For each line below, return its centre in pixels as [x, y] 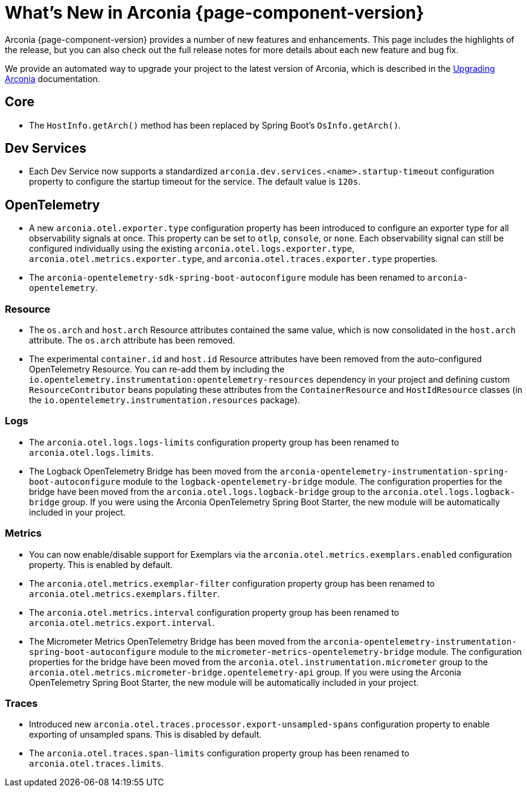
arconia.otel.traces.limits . [97, 764]
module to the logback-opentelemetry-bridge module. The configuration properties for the [312, 481]
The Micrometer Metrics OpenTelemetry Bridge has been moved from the [175, 641]
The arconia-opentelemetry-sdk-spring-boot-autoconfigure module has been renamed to [227, 278]
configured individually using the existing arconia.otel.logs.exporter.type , [192, 249]
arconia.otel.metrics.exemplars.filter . [124, 593]
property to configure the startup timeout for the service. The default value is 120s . [195, 182]
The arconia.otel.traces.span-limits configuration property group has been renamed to [219, 753]
